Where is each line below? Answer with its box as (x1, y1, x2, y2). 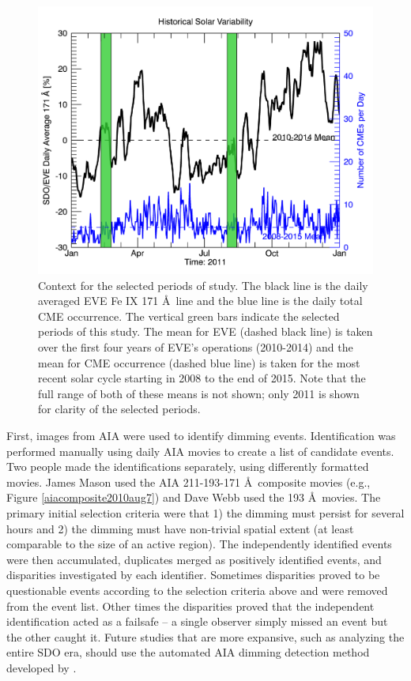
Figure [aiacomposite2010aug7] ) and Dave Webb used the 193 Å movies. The (6, 489, 381, 506)
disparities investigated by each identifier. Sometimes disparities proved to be (6, 566, 380, 583)
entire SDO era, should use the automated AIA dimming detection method (6, 644, 370, 660)
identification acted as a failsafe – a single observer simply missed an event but (6, 613, 388, 630)
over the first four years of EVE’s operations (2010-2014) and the (38, 339, 353, 355)
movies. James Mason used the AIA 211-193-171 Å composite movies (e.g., (6, 473, 371, 490)
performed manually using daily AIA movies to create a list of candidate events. (6, 442, 394, 459)
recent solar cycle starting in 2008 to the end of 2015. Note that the (38, 370, 366, 386)
